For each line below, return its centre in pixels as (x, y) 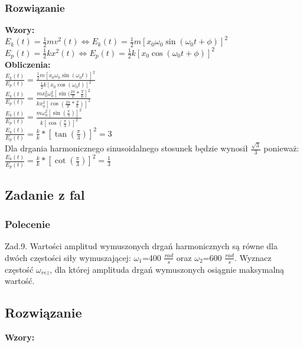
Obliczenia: (28, 65)
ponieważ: (281, 148)
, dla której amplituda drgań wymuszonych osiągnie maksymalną (167, 269)
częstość (19, 269)
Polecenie (27, 224)
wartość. (20, 281)
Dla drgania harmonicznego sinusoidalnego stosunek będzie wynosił (126, 148)
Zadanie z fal (45, 195)
